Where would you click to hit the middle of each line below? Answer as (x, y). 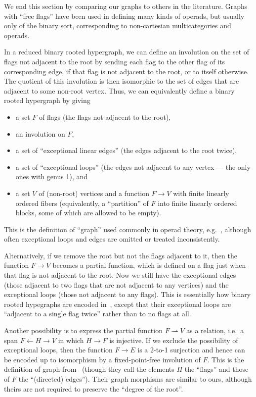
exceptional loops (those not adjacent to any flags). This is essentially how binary (128, 294)
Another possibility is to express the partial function (83, 330)
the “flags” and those (216, 369)
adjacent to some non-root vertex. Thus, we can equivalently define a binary (119, 90)
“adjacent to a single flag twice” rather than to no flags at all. (98, 314)
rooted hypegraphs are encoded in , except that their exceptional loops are (118, 304)
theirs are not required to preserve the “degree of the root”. (94, 388)
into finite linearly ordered (197, 203)
